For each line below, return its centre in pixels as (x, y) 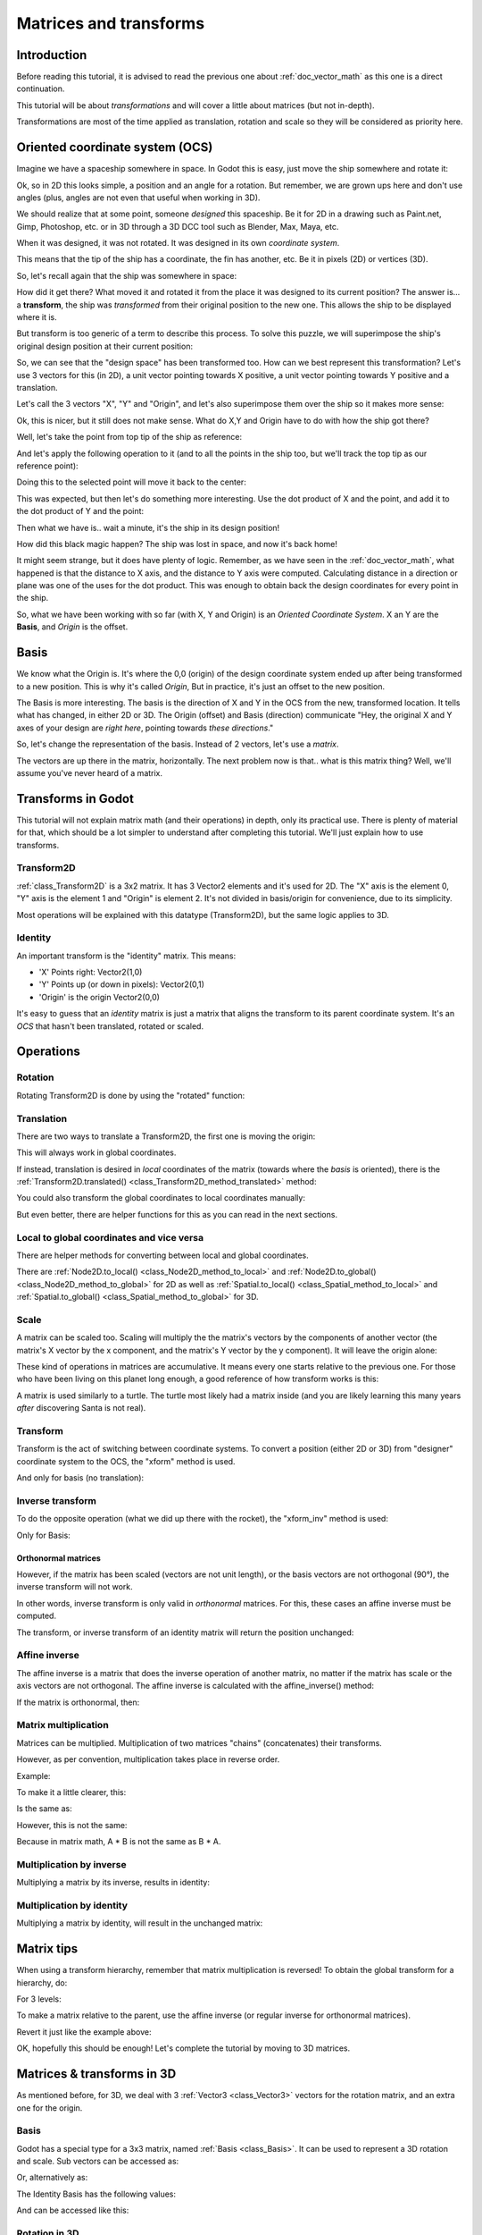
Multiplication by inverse (71, 1864)
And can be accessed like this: (73, 2210)
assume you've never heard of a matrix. (90, 772)
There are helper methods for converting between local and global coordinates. (163, 1255)
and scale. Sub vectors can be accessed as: (98, 2161)
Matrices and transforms (111, 23)
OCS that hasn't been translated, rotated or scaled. (110, 1026)
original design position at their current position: (105, 346)
